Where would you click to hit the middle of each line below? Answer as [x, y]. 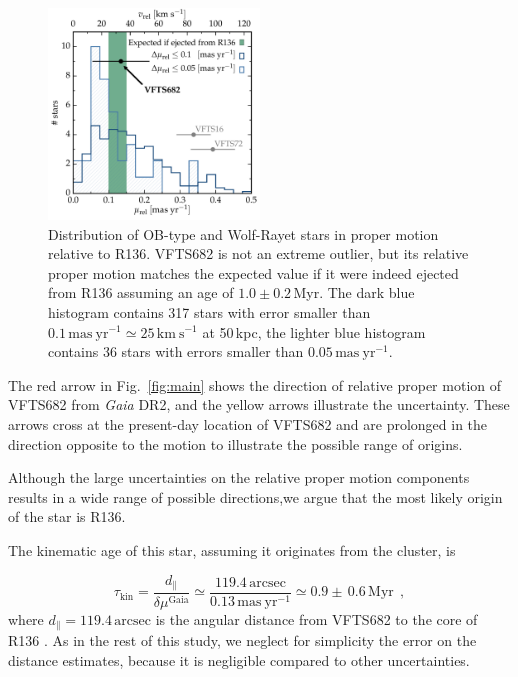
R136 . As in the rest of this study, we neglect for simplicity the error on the [242, 640]
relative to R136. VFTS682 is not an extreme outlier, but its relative [258, 253]
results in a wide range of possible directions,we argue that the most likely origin [255, 496]
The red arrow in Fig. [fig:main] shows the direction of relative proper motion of [255, 384]
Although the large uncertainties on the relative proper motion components [239, 477]
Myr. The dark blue [354, 292]
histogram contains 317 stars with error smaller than [209, 311]
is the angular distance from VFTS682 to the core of [316, 618]
